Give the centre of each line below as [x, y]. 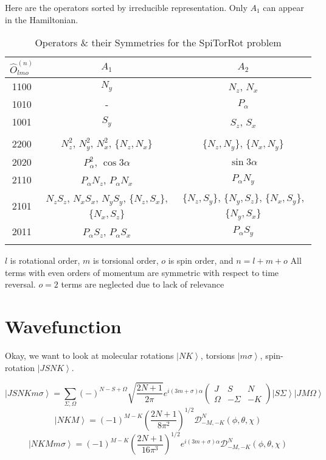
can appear [283, 7]
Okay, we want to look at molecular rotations [89, 356]
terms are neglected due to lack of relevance [143, 284]
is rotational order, [45, 260]
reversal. [20, 284]
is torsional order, [126, 260]
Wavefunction [63, 326]
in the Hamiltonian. [42, 19]
